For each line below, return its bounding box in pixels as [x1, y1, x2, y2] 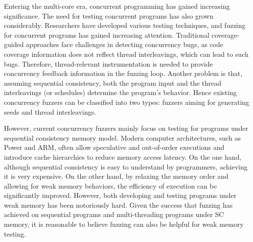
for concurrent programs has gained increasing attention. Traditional [4, 29, 209, 40]
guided [4, 39, 24, 49]
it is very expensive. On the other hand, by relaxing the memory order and [4, 171, 229, 181]
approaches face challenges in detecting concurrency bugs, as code [26, 39, 224, 49]
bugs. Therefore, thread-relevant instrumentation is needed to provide [4, 58, 213, 69]
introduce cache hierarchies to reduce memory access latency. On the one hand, [4, 151, 242, 162]
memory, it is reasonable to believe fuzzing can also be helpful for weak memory [4, 219, 244, 229]
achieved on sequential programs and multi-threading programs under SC [4, 209, 224, 219]
